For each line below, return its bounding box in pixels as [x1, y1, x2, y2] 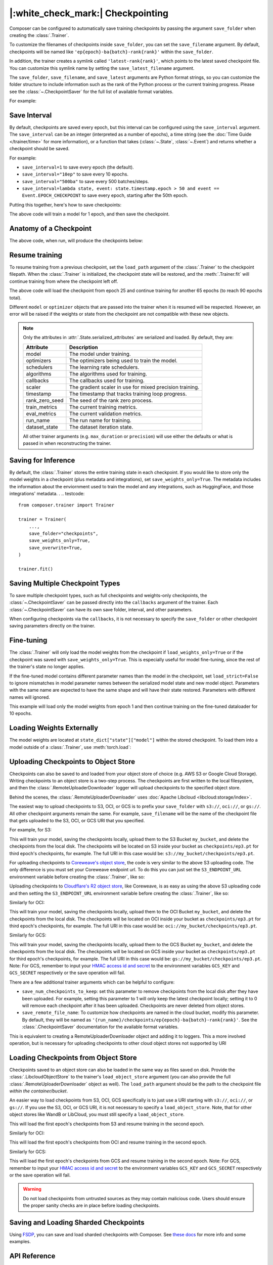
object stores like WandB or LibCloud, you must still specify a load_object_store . [9, 1111, 185, 1118]
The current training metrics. [69, 403, 138, 410]
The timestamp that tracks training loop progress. [69, 390, 187, 397]
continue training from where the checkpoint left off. [9, 278, 118, 284]
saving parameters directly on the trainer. [9, 623, 96, 629]
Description [69, 344, 98, 351]
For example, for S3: [9, 827, 52, 833]
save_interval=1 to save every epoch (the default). [22, 164, 134, 170]
